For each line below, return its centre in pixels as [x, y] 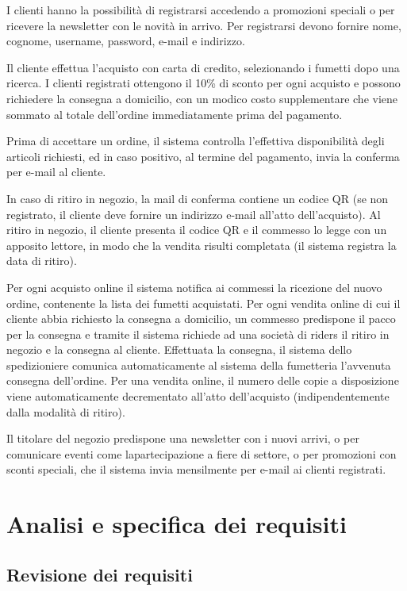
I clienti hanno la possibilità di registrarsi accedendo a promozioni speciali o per [201, 10]
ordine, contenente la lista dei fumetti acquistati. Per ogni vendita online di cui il [203, 303]
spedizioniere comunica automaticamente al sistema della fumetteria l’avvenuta [199, 365]
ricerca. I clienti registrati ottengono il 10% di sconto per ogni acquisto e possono [203, 83]
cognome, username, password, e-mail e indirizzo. [126, 41]
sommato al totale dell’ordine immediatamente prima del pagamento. [175, 114]
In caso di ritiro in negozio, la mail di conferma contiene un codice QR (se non [198, 198]
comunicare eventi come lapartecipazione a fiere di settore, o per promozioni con [202, 453]
